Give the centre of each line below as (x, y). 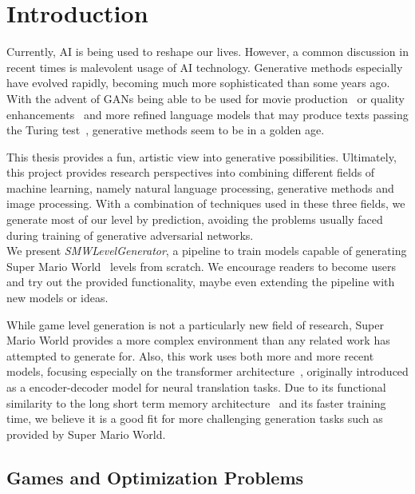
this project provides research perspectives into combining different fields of (191, 172)
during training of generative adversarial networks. (130, 235)
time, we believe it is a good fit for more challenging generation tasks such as (195, 418)
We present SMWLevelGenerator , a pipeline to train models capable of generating (207, 251)
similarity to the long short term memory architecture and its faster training (196, 402)
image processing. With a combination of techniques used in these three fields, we (206, 203)
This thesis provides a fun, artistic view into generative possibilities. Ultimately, (202, 156)
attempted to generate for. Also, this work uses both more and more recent (190, 355)
